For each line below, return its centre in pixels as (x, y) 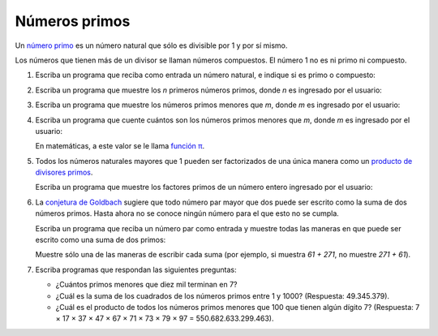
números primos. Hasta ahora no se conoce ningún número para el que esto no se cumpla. (187, 213)
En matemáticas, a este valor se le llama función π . (120, 146)
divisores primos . (64, 172)
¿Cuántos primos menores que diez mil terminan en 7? (146, 285)
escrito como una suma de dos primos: (101, 240)
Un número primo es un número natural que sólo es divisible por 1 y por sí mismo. (151, 45)
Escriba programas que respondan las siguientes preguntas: (136, 269)
